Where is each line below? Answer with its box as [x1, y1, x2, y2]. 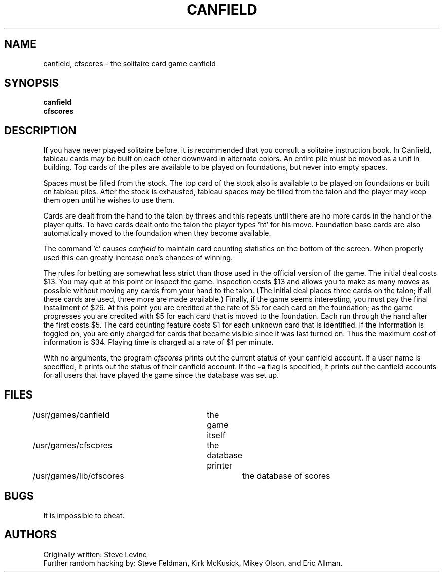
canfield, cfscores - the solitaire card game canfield [43, 59, 216, 68]
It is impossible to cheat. [43, 511, 125, 520]
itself [207, 430, 226, 441]
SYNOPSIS [4, 77, 59, 90]
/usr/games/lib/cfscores [32, 471, 124, 481]
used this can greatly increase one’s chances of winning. [43, 253, 233, 262]
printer [207, 460, 232, 471]
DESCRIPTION [4, 124, 77, 137]
